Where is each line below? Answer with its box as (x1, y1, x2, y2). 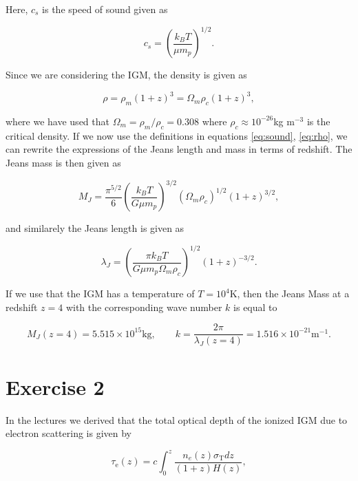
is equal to (233, 299, 277, 314)
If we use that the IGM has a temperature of (6, 286, 195, 301)
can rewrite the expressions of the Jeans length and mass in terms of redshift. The (6, 142, 352, 156)
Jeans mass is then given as (6, 155, 121, 169)
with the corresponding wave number (65, 299, 222, 314)
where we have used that (6, 114, 109, 128)
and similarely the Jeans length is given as (6, 221, 185, 235)
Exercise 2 (6, 372, 105, 400)
